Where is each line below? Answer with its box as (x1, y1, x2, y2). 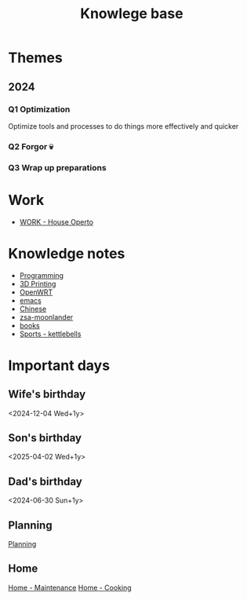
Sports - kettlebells (19, 329, 82, 338)
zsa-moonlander (19, 312, 74, 322)
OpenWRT (19, 287, 53, 297)
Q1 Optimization (8, 104, 71, 115)
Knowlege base (80, 5, 183, 23)
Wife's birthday (8, 388, 86, 401)
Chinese (19, 304, 47, 313)
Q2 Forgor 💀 (8, 141, 53, 152)
